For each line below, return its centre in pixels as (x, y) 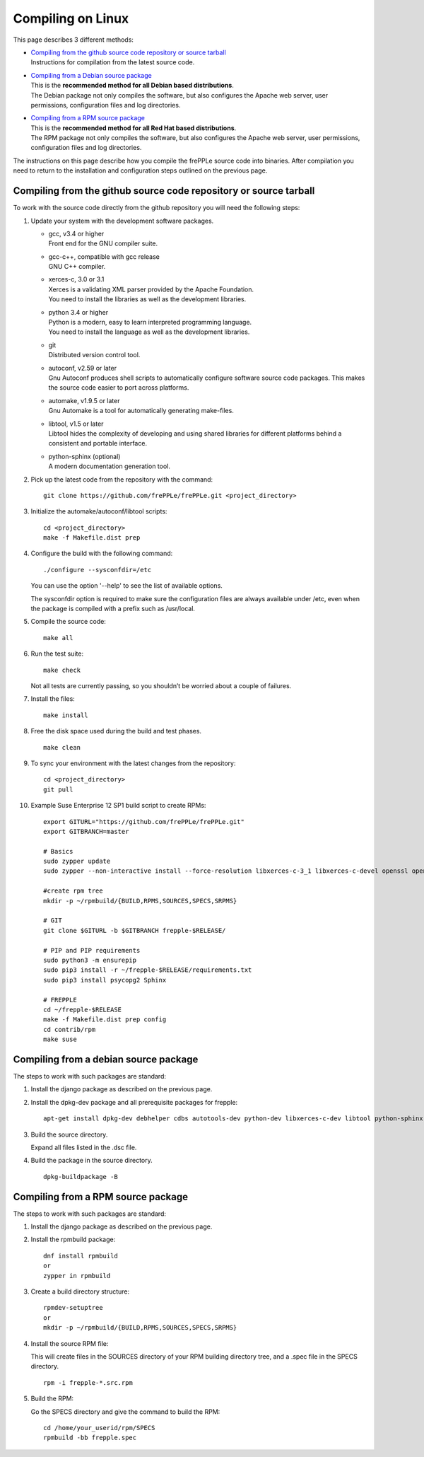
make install (66, 715)
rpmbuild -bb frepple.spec (90, 1438)
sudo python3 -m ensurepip (90, 960)
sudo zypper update (77, 861)
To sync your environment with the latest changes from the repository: (133, 763)
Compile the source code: (68, 622)
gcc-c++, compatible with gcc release (104, 256)
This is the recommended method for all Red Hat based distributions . (134, 128)
